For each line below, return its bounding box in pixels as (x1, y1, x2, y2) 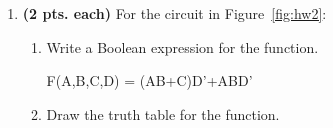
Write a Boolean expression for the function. (46, 36, 319, 57)
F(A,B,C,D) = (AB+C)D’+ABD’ (46, 70, 253, 91)
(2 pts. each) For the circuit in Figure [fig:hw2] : (22, 3, 327, 23)
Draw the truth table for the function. (46, 103, 280, 124)
